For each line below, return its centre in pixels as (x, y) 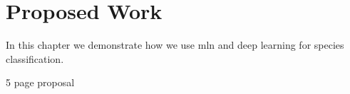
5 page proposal (40, 82)
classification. (35, 58)
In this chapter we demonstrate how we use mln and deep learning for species (175, 45)
